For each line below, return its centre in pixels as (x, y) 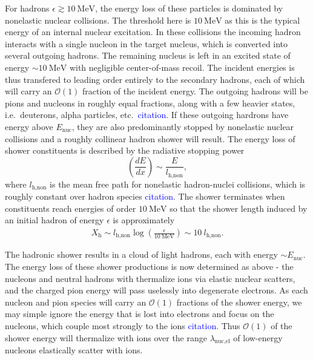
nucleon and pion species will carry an (76, 302)
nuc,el (222, 342)
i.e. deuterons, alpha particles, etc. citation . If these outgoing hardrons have (147, 115)
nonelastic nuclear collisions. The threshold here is (98, 20)
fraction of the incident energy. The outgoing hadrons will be (195, 91)
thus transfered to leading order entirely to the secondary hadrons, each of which (155, 79)
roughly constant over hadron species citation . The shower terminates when (145, 196)
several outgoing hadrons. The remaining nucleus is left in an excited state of (148, 55)
